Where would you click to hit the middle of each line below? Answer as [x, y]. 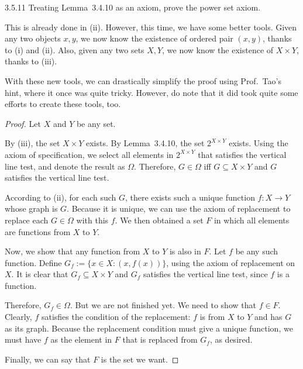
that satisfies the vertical [242, 154]
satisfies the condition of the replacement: [116, 317]
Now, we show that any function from [73, 251]
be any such [257, 251]
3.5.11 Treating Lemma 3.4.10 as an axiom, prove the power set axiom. [133, 7]
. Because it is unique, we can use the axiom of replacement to [179, 208]
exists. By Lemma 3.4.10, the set [145, 143]
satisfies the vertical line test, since [205, 274]
